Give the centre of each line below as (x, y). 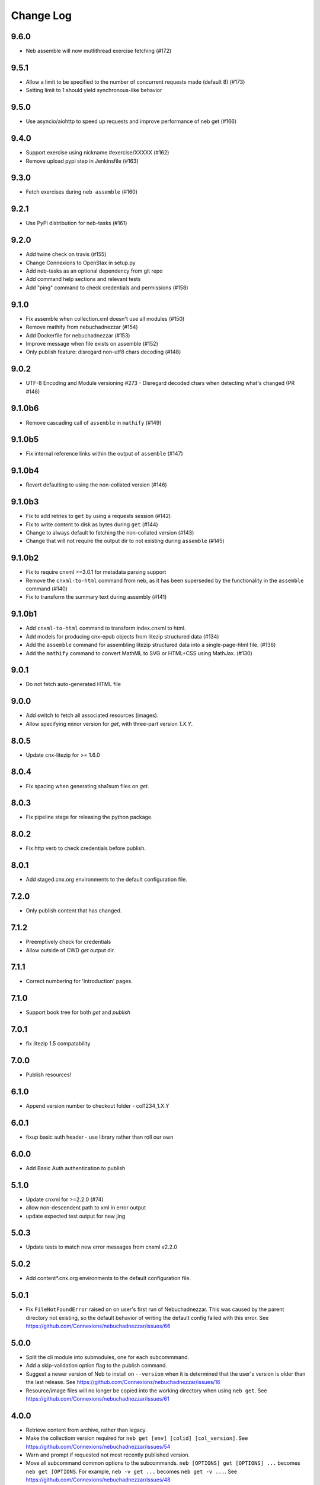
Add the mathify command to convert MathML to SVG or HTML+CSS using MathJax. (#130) (139, 653)
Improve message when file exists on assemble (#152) (92, 343)
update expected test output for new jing (76, 1216)
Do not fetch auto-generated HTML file (73, 684)
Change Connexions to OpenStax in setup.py (81, 263)
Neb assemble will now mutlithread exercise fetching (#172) (99, 51)
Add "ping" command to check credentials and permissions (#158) (107, 287)
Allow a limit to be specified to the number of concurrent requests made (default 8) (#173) (135, 82)
